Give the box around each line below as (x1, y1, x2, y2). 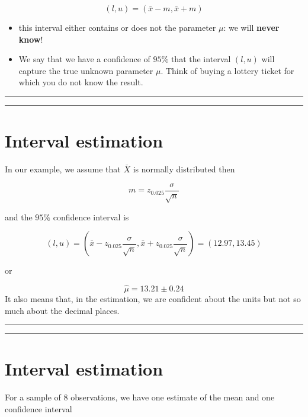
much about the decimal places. (5, 304, 120, 316)
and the (5, 210, 33, 223)
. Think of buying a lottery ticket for (161, 64, 294, 76)
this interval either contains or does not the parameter (18, 21, 216, 33)
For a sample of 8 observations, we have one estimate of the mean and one (5, 391, 275, 403)
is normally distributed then (133, 163, 235, 175)
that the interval (171, 53, 231, 65)
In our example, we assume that (5, 163, 121, 175)
